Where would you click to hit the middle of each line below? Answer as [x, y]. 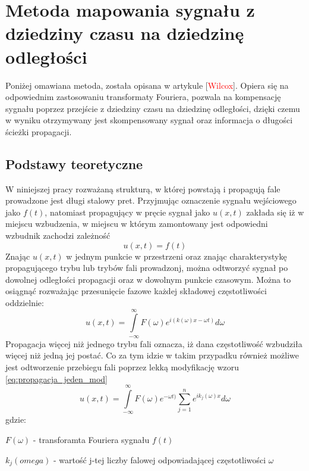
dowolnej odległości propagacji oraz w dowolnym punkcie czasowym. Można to [148, 279]
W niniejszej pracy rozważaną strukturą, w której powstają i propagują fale [143, 188]
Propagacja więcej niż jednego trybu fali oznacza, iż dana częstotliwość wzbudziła [154, 343]
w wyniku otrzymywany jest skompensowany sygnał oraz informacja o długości [149, 120]
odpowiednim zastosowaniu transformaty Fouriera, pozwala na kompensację [143, 97]
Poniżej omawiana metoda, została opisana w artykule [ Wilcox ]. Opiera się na [147, 85]
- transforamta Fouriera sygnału [91, 439]
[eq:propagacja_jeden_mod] [56, 378]
